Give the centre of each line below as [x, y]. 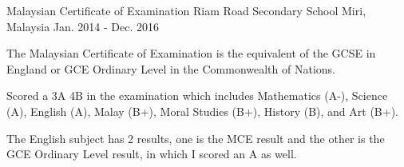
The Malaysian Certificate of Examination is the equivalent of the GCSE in [191, 53]
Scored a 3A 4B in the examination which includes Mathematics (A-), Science [197, 95]
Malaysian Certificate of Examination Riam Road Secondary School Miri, [186, 10]
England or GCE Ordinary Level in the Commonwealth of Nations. [171, 68]
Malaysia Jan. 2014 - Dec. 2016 [83, 26]
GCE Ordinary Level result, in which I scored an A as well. [152, 154]
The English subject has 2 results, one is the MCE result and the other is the [196, 138]
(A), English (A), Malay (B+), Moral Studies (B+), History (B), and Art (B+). [202, 111]
